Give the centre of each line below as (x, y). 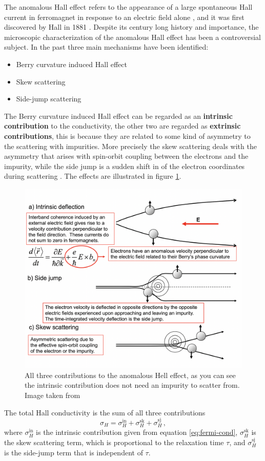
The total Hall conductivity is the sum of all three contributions (105, 412)
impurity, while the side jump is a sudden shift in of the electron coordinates (125, 166)
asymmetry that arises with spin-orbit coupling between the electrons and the (126, 156)
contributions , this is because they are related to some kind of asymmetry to (127, 135)
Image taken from (53, 395)
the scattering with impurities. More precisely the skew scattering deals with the (130, 146)
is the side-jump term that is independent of (74, 452)
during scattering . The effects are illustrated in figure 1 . (93, 176)
